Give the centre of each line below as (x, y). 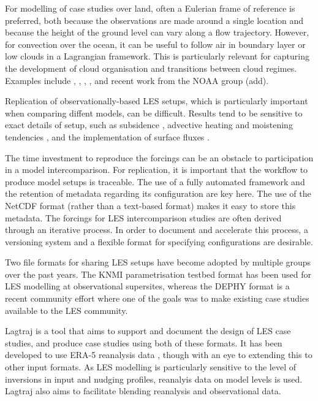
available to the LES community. (66, 310)
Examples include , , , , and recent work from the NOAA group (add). (137, 80)
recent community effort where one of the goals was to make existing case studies (157, 298)
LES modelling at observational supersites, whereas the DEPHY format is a (147, 286)
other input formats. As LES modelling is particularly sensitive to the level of (151, 367)
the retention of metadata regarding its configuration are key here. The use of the (158, 193)
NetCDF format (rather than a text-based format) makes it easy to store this (150, 205)
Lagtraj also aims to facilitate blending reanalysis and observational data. (143, 391)
